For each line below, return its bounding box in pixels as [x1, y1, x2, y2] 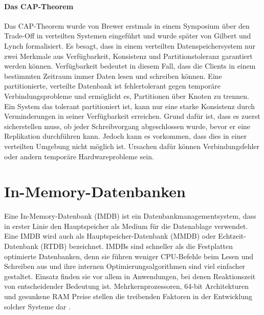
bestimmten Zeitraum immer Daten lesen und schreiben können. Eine [4, 70, 222, 81]
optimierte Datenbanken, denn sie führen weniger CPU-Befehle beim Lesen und [4, 250, 254, 261]
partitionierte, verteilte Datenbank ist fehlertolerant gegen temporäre [4, 80, 221, 91]
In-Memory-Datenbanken [4, 181, 186, 202]
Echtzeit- [218, 230, 246, 241]
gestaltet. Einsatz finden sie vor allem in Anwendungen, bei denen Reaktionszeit [4, 270, 256, 281]
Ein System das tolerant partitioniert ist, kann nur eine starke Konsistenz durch [4, 100, 255, 111]
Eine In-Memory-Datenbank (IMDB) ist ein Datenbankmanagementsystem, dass [4, 211, 256, 221]
